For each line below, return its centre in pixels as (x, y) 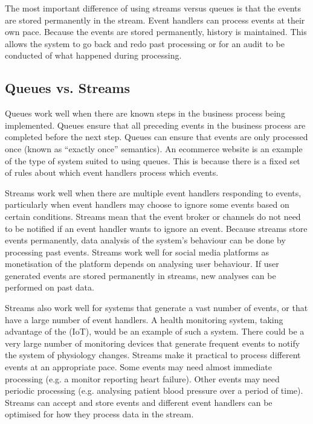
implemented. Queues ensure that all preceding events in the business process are (155, 125)
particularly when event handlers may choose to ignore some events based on (147, 204)
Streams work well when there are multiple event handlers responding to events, (153, 192)
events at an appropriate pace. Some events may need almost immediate (139, 367)
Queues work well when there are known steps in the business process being (145, 113)
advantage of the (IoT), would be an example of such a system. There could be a (155, 331)
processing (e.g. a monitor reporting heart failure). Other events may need (142, 378)
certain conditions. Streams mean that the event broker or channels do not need (153, 216)
